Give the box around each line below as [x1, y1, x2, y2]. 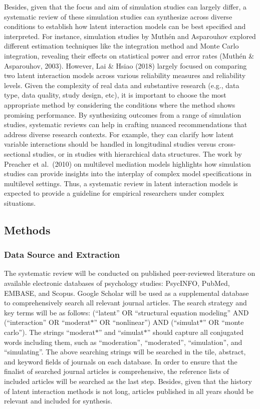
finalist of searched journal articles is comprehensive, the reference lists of [4, 366, 229, 376]
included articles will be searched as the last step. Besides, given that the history [4, 376, 252, 386]
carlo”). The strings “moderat [4, 327, 95, 337]
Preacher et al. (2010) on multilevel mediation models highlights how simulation [4, 158, 251, 169]
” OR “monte [203, 317, 244, 327]
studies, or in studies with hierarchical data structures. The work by [33, 148, 242, 159]
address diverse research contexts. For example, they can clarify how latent [4, 129, 234, 139]
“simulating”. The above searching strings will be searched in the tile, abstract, [4, 346, 246, 357]
